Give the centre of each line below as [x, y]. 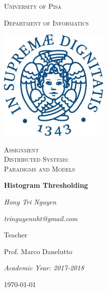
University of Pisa [33, 6]
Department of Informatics [46, 22]
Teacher [16, 235]
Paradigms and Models [40, 168]
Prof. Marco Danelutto [38, 251]
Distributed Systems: [37, 159]
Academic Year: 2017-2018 [44, 268]
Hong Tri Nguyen [30, 201]
